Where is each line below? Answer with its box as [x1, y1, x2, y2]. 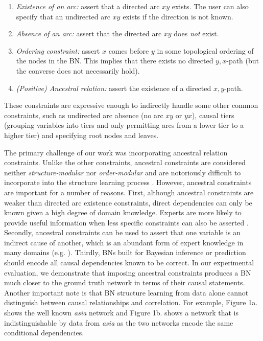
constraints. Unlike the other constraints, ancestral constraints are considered [4, 157, 246, 168]
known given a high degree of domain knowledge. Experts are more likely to [4, 207, 242, 218]
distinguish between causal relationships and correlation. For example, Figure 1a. [4, 297, 258, 308]
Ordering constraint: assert [16, 45, 100, 56]
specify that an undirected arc [16, 11, 110, 21]
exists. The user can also [172, 1, 249, 11]
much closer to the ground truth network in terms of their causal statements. [4, 277, 245, 288]
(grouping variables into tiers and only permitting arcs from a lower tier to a [4, 120, 244, 130]
